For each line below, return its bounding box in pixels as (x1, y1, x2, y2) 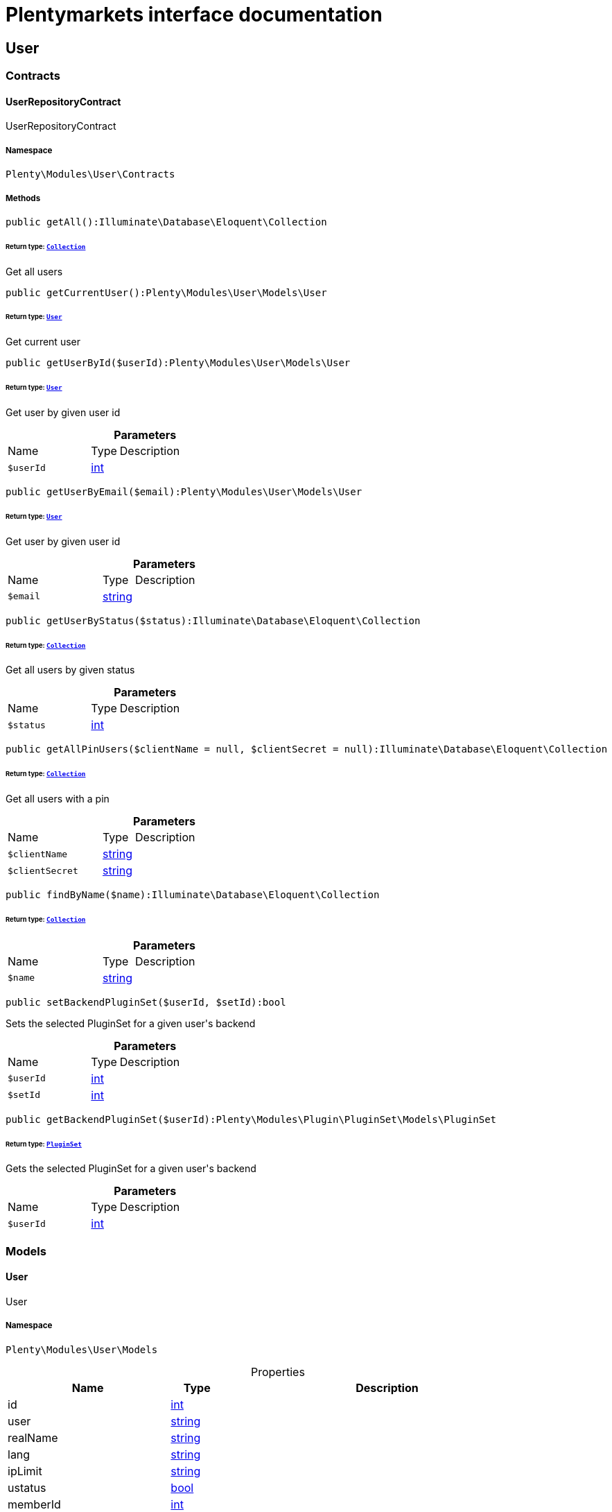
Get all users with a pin (6, 793, 110, 805)
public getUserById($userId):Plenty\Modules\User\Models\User (6, 357, 351, 369)
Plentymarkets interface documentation (6, 3, 383, 26)
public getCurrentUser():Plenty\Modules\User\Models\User (6, 286, 327, 298)
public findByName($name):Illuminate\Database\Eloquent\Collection (6, 889, 380, 901)
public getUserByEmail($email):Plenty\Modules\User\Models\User (6, 486, 362, 498)
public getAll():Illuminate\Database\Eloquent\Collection (6, 216, 327, 227)
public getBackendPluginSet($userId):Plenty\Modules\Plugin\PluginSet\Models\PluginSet (6, 1113, 497, 1125)
